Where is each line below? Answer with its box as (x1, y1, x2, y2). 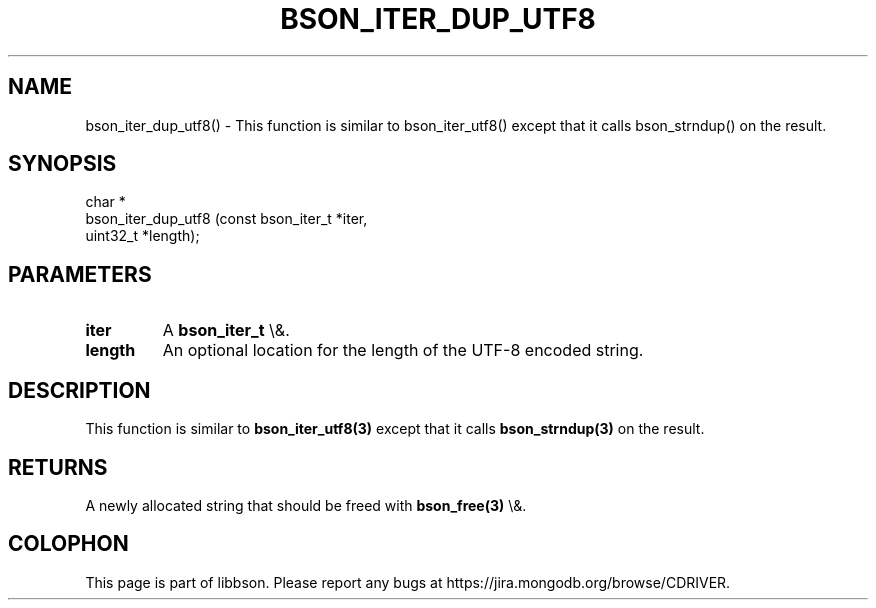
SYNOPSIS (8, 151, 117, 177)
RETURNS (8, 454, 108, 480)
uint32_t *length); (85, 227, 200, 245)
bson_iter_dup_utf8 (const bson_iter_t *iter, (85, 210, 368, 228)
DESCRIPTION (8, 377, 151, 403)
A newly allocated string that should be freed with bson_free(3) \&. (85, 496, 527, 514)
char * (85, 193, 126, 211)
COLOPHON (8, 531, 129, 557)
